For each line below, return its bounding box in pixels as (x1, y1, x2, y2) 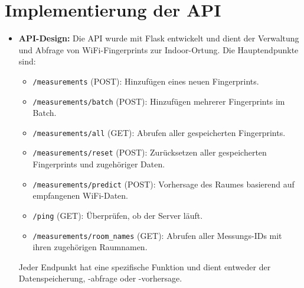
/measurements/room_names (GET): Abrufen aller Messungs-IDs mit (32, 229, 282, 241)
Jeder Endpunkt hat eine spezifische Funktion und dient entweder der (18, 260, 271, 273)
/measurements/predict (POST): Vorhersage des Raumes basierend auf (32, 177, 295, 190)
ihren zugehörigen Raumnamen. (32, 241, 148, 253)
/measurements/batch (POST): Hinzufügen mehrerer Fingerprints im (32, 95, 285, 107)
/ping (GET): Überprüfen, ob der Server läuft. (32, 209, 203, 221)
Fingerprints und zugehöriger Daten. (32, 158, 165, 170)
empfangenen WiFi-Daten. (32, 189, 128, 202)
